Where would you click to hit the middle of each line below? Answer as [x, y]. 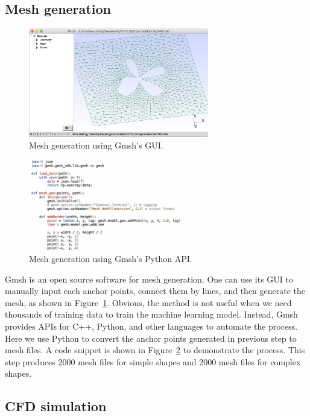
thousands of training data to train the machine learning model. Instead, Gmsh [151, 314]
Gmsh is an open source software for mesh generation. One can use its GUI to [149, 279]
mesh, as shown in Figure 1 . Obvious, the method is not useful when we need [148, 302]
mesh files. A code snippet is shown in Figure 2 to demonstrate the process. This [155, 350]
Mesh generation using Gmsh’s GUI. [96, 145]
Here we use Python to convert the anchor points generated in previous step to [151, 338]
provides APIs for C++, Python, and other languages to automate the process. [151, 326]
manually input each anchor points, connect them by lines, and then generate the [155, 291]
